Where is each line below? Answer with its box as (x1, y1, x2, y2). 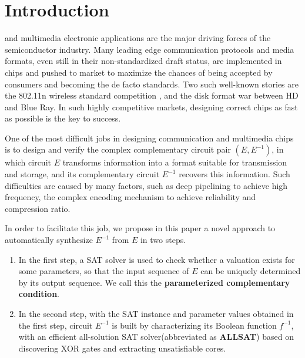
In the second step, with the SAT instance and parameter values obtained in (18, 308, 294, 319)
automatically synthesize (5, 234, 93, 246)
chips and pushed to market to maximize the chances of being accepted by (5, 66, 273, 78)
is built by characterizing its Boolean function (112, 319, 277, 331)
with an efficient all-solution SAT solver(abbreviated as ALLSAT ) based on (18, 330, 294, 343)
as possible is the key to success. (5, 112, 121, 124)
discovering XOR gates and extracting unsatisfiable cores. (18, 342, 226, 354)
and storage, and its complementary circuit (5, 168, 160, 180)
